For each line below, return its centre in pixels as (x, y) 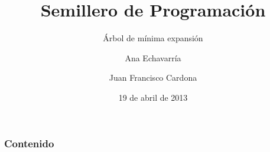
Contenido (29, 143)
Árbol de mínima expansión (153, 38)
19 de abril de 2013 (153, 97)
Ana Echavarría (153, 57)
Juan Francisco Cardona (153, 77)
